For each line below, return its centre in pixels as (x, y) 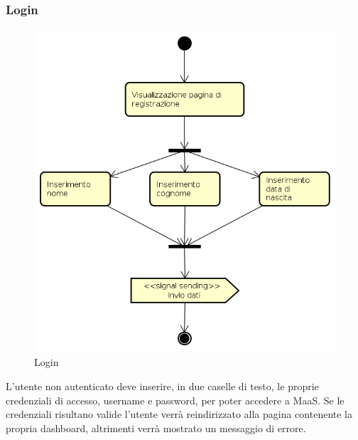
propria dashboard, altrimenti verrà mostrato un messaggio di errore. (156, 428)
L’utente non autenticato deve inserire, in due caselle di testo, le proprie (162, 386)
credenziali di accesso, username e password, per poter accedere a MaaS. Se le (175, 400)
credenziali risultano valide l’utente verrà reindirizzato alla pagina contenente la (179, 414)
